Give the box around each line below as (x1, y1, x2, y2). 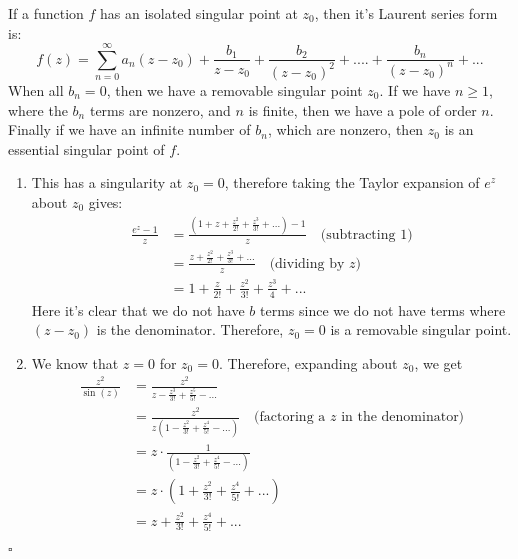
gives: (88, 191, 123, 212)
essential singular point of (8, 138, 165, 159)
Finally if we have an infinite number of (8, 119, 251, 140)
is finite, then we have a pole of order (248, 99, 477, 120)
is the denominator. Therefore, (96, 319, 284, 340)
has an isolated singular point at (100, 3, 298, 23)
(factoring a (254, 410, 326, 425)
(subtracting (320, 227, 396, 242)
